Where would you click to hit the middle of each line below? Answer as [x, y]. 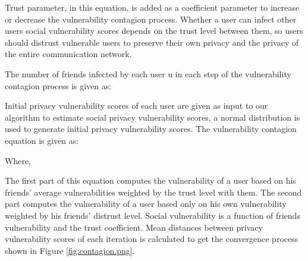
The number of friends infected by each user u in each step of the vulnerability [148, 73]
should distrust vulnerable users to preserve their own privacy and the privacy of [152, 42]
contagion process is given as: [58, 85]
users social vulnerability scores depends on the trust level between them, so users [154, 31]
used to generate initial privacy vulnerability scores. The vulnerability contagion [151, 129]
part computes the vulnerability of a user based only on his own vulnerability [146, 204]
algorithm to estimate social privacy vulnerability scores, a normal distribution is [153, 117]
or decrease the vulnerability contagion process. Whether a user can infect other [151, 19]
